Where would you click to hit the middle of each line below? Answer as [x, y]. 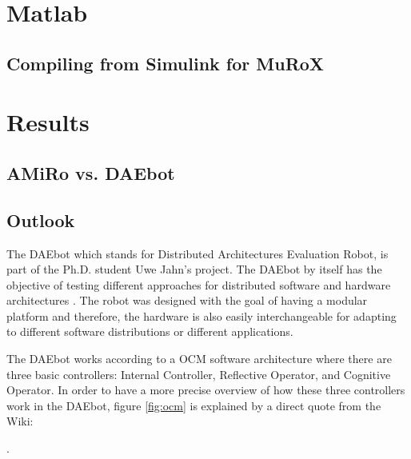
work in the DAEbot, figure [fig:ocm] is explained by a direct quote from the [194, 405]
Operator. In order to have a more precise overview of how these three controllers [206, 390]
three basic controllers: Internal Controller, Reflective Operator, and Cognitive [199, 374]
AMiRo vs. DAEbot [91, 172]
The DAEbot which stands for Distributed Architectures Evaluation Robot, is [198, 253]
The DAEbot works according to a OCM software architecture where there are [199, 359]
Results [48, 122]
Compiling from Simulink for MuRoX [166, 63]
